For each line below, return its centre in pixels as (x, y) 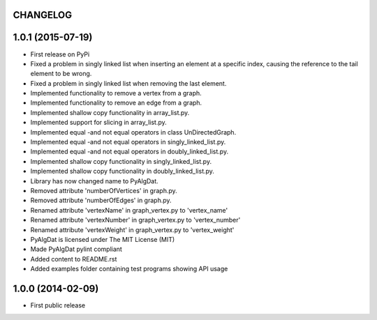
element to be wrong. (61, 74)
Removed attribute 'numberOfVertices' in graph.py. (104, 191)
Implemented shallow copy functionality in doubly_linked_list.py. (122, 172)
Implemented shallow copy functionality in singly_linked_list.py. (121, 161)
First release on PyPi (60, 54)
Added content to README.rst (74, 259)
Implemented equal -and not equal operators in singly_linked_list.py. (128, 142)
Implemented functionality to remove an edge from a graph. (116, 103)
